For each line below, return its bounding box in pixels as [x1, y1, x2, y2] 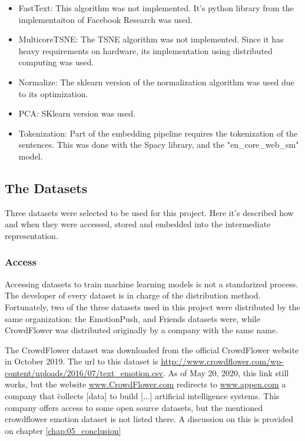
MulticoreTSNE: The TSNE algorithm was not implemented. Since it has [18, 33, 284, 45]
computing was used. [18, 56, 94, 68]
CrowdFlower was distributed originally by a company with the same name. [5, 324, 279, 336]
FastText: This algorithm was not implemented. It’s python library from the [18, 2, 294, 14]
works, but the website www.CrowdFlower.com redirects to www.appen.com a [5, 378, 286, 390]
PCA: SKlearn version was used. [18, 107, 135, 120]
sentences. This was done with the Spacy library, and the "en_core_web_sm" [18, 138, 299, 151]
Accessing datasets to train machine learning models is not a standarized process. [5, 277, 299, 290]
